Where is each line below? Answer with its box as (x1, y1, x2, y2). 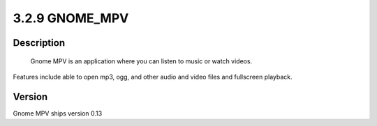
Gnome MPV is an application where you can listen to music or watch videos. (30, 56, 253, 65)
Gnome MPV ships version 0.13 (13, 109, 103, 118)
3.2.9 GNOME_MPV (13, 10, 129, 26)
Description (13, 37, 66, 49)
